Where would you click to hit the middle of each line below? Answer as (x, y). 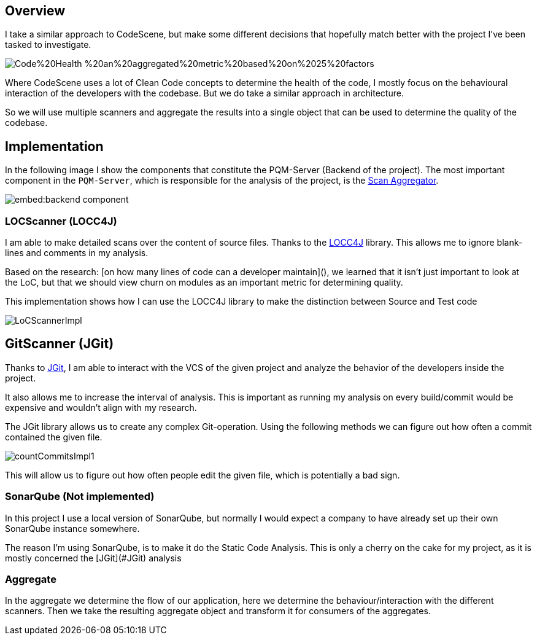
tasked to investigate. (48, 45)
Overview (35, 11)
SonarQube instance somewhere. (72, 528)
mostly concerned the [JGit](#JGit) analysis (93, 558)
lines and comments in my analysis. (77, 253)
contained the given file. (54, 437)
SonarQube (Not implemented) (80, 497)
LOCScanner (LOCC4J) (61, 221)
